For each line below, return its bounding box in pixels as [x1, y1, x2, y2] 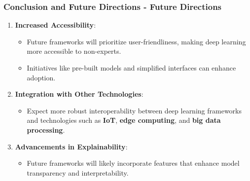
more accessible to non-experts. [27, 46, 121, 56]
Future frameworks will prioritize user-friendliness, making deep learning [27, 36, 246, 46]
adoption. [27, 72, 56, 82]
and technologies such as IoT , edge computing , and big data [27, 115, 221, 125]
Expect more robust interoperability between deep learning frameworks [27, 105, 242, 115]
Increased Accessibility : [15, 20, 96, 30]
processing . [27, 124, 65, 135]
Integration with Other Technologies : [15, 89, 143, 99]
